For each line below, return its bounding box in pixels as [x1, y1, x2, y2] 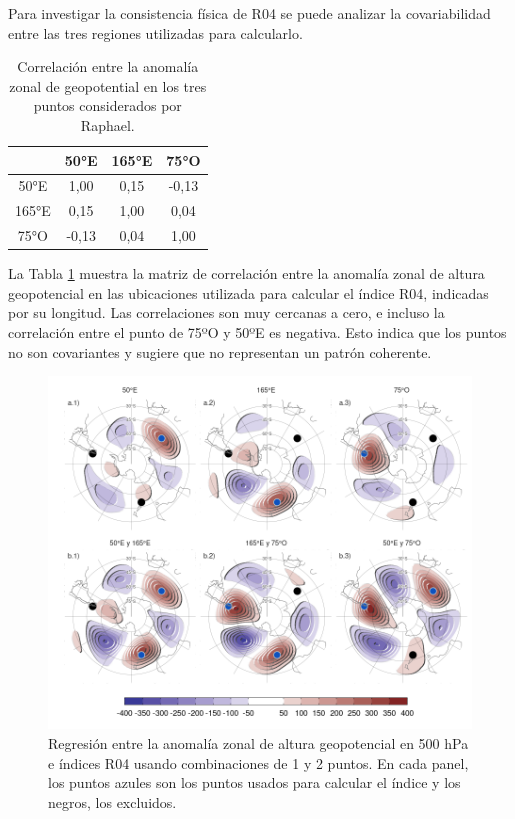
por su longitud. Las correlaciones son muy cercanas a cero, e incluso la [8, 302, 445, 323]
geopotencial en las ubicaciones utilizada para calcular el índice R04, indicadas [8, 282, 489, 303]
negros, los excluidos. [48, 791, 177, 812]
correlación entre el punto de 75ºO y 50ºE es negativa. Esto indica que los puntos [8, 321, 507, 342]
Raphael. [80, 114, 135, 135]
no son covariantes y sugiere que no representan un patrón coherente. [8, 341, 432, 362]
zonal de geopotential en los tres [9, 75, 207, 96]
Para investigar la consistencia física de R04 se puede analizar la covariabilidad [8, 3, 491, 23]
